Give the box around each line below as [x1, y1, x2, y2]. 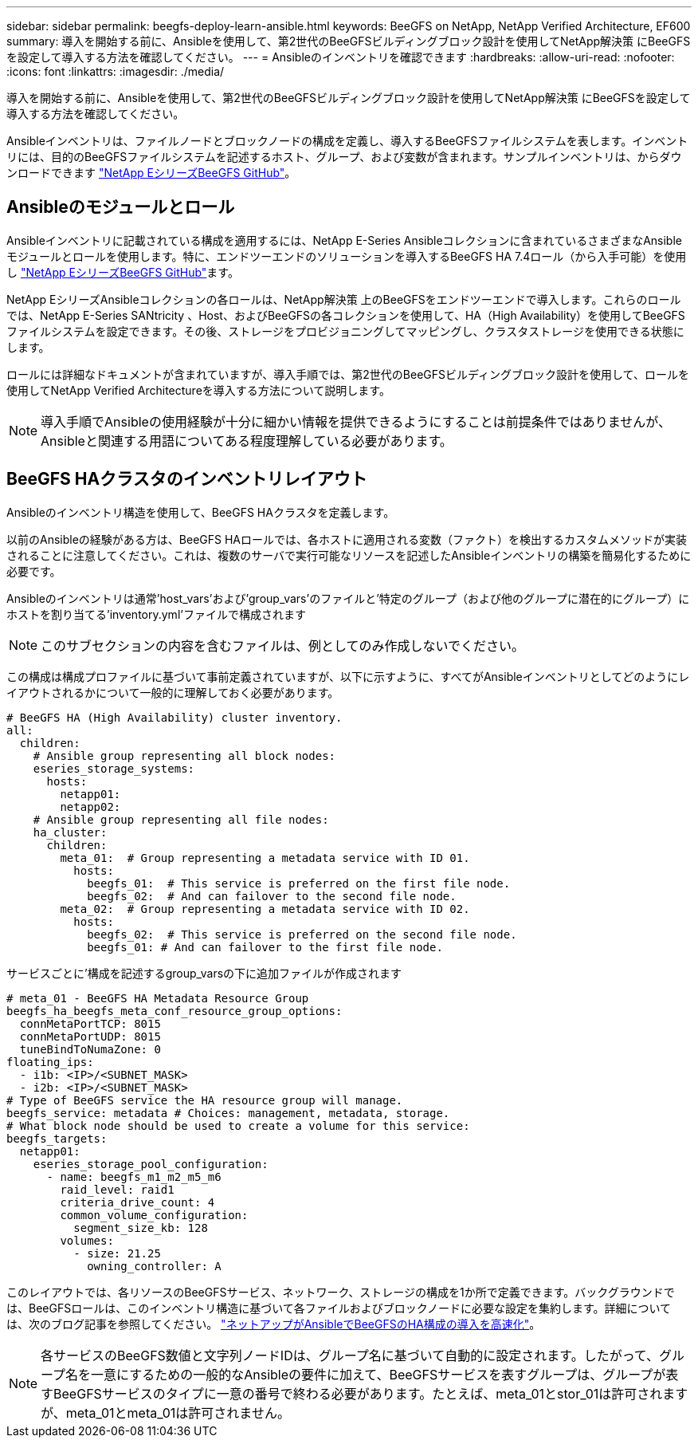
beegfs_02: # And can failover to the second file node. [87, 889, 457, 903]
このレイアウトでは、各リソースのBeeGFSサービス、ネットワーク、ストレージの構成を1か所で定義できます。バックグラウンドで [6, 1285, 675, 1299]
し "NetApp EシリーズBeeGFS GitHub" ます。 [6, 265, 239, 279]
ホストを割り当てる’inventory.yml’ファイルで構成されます [6, 607, 306, 621]
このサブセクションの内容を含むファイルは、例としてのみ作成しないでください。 [41, 637, 525, 654]
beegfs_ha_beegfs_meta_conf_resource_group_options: [6, 1004, 343, 1017]
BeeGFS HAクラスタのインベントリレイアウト [6, 469, 367, 490]
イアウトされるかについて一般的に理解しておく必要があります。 [6, 685, 339, 699]
